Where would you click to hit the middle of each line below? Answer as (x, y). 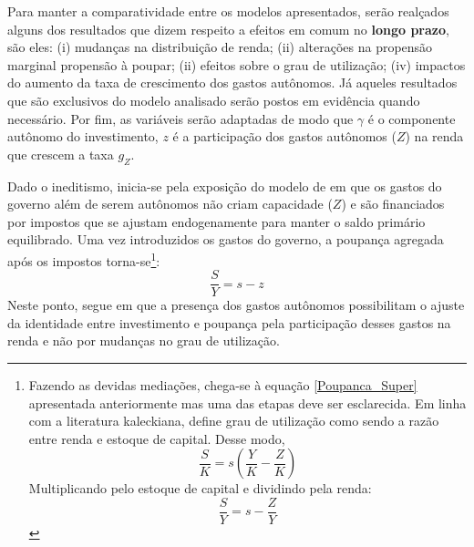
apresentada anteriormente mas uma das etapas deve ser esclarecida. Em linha (247, 403)
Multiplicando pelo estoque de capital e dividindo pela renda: (200, 488)
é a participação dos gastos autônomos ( (284, 136)
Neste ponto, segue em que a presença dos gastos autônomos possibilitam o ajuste (236, 305)
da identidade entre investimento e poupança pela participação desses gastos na (229, 322)
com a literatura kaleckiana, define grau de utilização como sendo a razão (234, 421)
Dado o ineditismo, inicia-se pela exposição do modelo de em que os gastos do (225, 186)
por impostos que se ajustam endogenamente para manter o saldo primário (216, 221)
